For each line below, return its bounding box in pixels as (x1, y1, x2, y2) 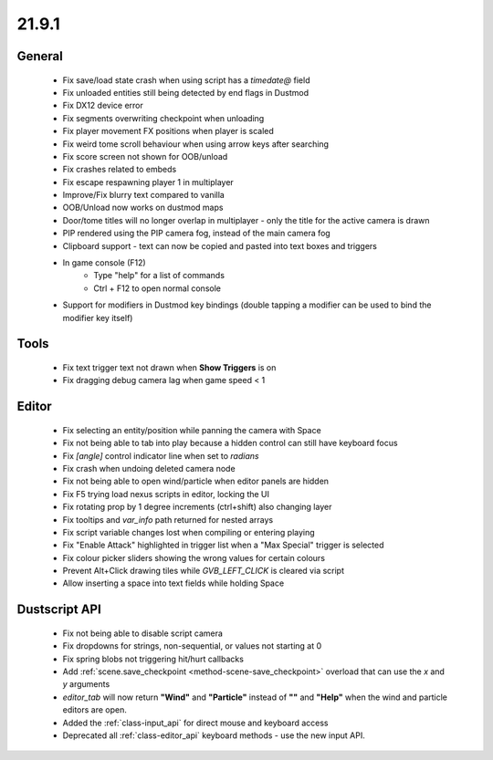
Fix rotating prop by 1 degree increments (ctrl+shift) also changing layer (62, 502, 332, 513)
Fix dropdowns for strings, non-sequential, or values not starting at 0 (62, 640, 322, 651)
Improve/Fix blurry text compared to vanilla (62, 190, 226, 201)
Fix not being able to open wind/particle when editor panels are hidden (62, 475, 329, 487)
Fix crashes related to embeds (62, 164, 177, 175)
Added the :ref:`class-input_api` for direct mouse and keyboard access (62, 717, 329, 728)
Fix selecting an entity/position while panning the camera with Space (62, 424, 321, 435)
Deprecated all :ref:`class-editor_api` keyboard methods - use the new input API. (62, 730, 365, 741)
